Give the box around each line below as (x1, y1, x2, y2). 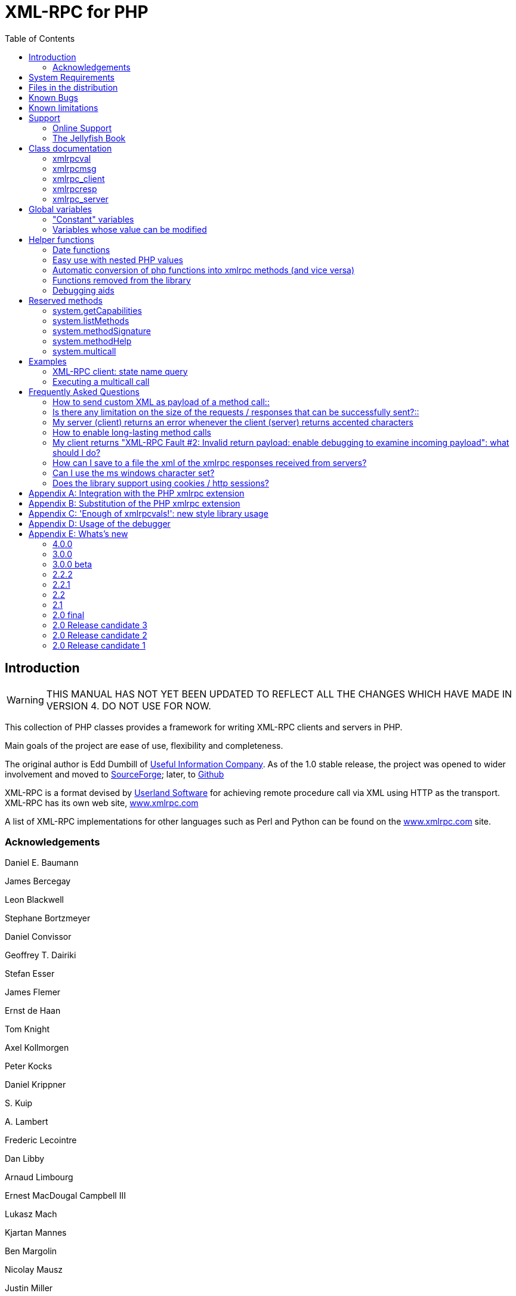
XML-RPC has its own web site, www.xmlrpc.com (5, 797, 199, 808)
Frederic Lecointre (5, 1135, 77, 1146)
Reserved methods (29, 295, 103, 306)
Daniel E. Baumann (5, 857, 79, 868)
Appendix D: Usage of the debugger (29, 518, 171, 529)
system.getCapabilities (52, 305, 142, 316)
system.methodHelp (52, 335, 132, 346)
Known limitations (29, 102, 98, 113)
